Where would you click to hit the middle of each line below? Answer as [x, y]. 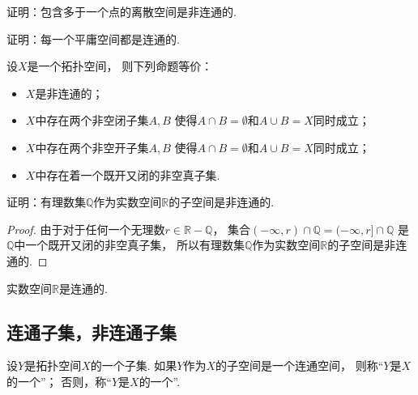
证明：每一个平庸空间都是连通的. [93, 38]
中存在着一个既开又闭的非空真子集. [128, 174]
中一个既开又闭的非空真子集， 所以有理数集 [130, 245]
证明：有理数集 [46, 202]
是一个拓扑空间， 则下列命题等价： [120, 66]
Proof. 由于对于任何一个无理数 [86, 229]
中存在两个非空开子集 [92, 147]
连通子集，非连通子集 [92, 331]
